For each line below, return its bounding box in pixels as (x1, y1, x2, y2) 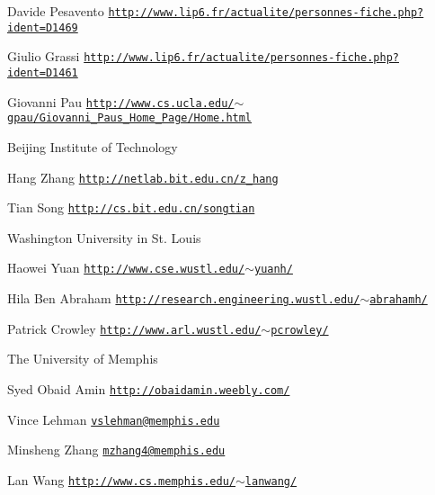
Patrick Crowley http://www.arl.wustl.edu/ (7, 319, 262, 337)
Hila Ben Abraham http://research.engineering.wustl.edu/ (7, 289, 360, 308)
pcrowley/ (271, 323, 329, 337)
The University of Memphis (7, 349, 158, 368)
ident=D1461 (7, 66, 78, 79)
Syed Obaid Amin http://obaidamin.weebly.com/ (7, 380, 290, 398)
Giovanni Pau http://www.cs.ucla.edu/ (7, 92, 235, 111)
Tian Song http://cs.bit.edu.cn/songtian (7, 198, 255, 217)
